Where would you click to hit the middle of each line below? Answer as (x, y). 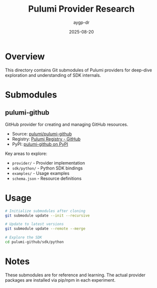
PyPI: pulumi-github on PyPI (40, 144)
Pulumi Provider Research (81, 9)
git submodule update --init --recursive (47, 215)
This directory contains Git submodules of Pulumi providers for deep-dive (78, 70)
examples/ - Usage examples (41, 173)
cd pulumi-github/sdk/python (34, 242)
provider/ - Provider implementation (48, 163)
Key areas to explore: (26, 153)
